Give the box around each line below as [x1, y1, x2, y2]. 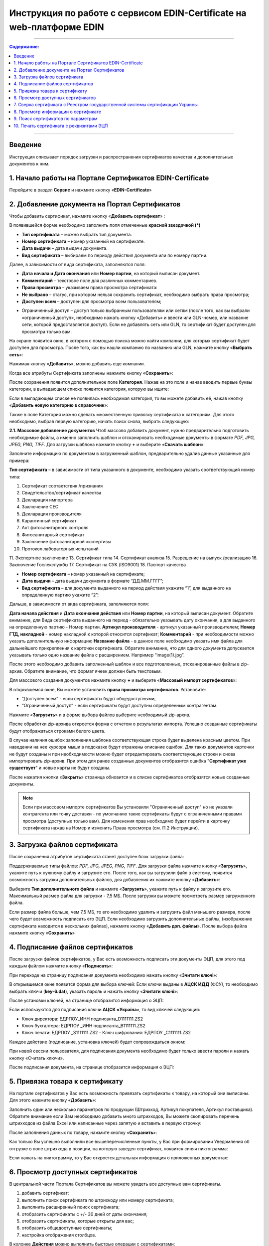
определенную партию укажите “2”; [21, 592, 99, 598]
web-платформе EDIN [9, 21, 104, 32]
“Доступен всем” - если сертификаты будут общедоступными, [21, 695, 156, 701]
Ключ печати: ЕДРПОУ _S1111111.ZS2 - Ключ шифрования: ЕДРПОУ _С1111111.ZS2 [21, 1030, 191, 1036]
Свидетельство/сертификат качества [21, 490, 102, 496]
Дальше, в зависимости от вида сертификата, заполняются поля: [9, 601, 149, 607]
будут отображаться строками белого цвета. [9, 728, 106, 734]
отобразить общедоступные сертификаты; [21, 1225, 113, 1231]
